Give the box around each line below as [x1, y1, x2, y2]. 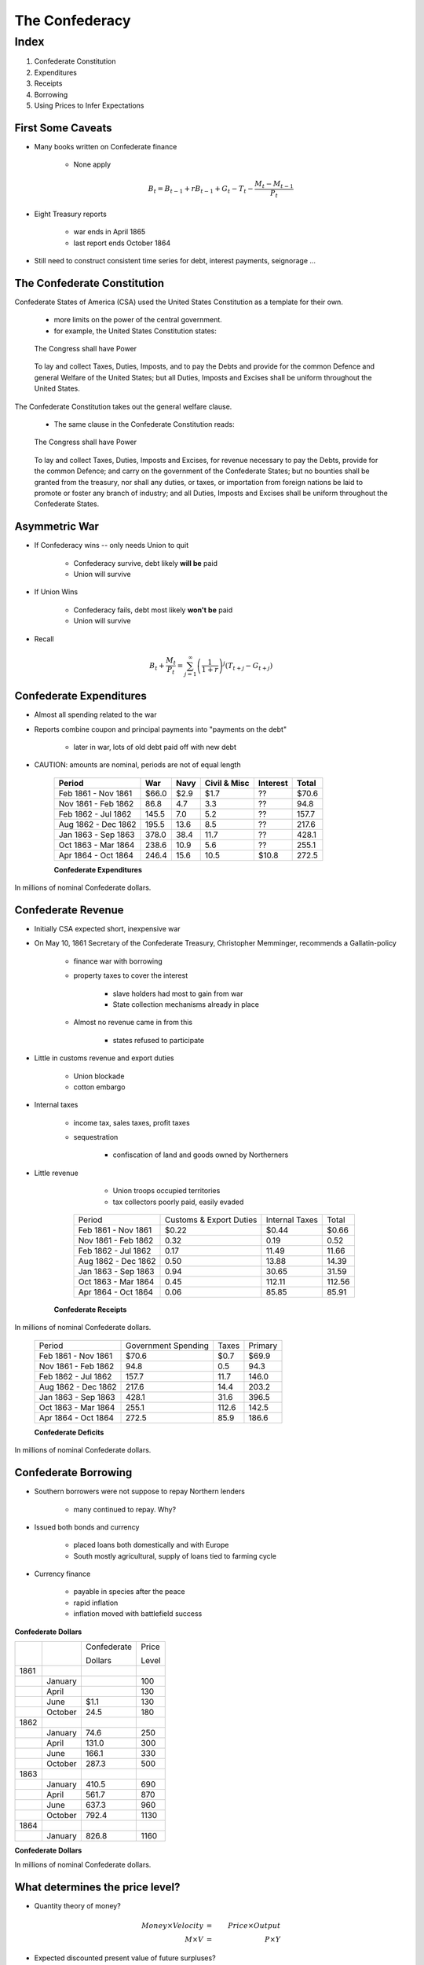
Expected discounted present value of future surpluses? [34, 1953, 216, 1963]
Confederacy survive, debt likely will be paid [73, 558, 218, 567]
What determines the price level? [14, 1881, 181, 1894]
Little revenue [34, 1168, 79, 1177]
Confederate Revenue [14, 903, 125, 916]
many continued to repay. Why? [73, 1504, 177, 1514]
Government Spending [126, 1340, 210, 1351]
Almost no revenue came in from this [73, 1018, 192, 1027]
